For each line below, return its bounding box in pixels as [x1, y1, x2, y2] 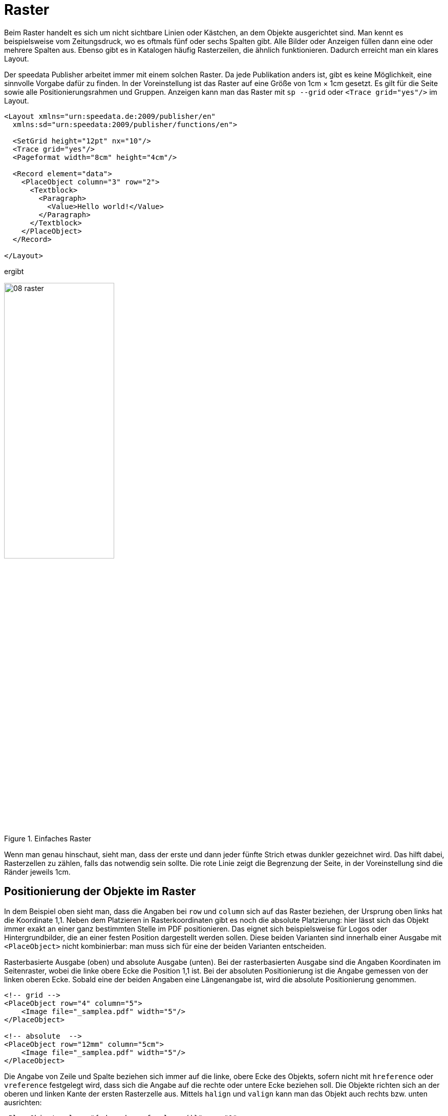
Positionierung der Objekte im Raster [4, 885, 196, 898]
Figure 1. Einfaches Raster [4, 834, 92, 843]
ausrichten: [4, 1098, 42, 1107]
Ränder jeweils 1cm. [4, 867, 71, 876]
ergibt [4, 266, 24, 276]
